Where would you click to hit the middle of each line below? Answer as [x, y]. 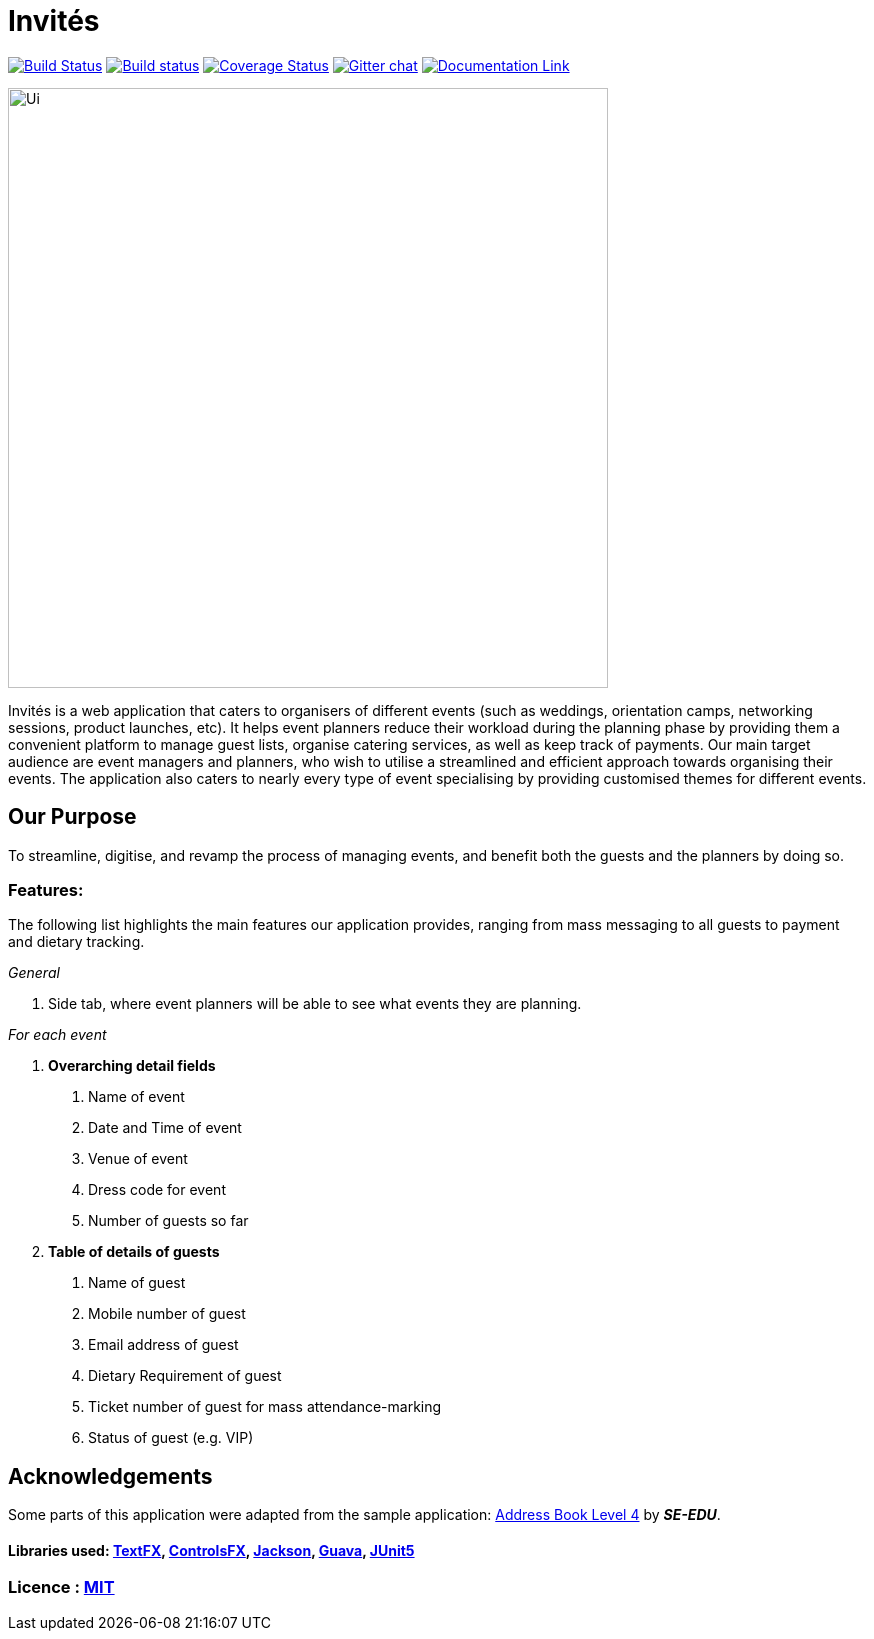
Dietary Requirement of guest [185, 1376]
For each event [57, 1035]
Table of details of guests [134, 1252]
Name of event [136, 1097]
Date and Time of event [165, 1128]
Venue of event [138, 1159]
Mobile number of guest [167, 1314]
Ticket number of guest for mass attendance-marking [265, 1407]
